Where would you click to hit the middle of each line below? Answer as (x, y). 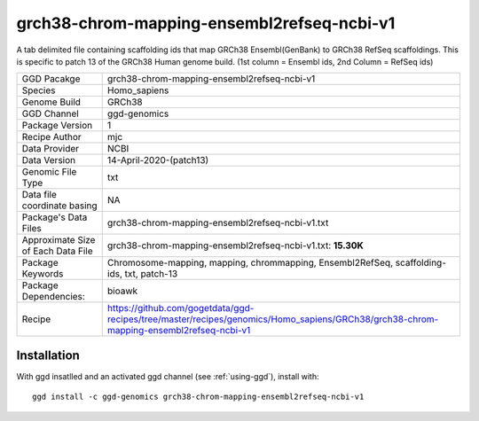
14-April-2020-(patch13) (158, 160)
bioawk (122, 291)
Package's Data (55, 217)
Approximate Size (59, 240)
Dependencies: (54, 297)
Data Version (49, 160)
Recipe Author (51, 137)
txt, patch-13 (151, 274)
